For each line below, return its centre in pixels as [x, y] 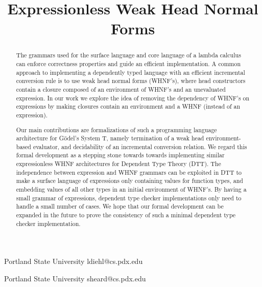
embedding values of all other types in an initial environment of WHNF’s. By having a [131, 189]
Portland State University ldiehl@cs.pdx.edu [74, 261]
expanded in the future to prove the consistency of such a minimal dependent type [126, 215]
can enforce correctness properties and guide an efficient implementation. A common [128, 64]
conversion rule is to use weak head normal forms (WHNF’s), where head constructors [131, 81]
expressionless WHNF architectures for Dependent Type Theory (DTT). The [118, 164]
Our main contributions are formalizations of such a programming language [116, 129]
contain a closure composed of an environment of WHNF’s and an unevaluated [121, 89]
